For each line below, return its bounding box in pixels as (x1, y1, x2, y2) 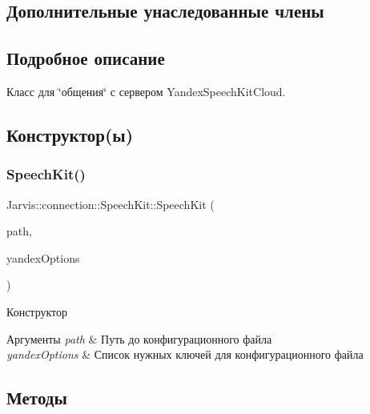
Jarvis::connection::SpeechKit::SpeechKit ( (6, 195, 215, 212)
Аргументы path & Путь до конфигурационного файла (6, 330, 272, 347)
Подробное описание (6, 46, 165, 70)
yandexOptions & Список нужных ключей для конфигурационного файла (6, 346, 364, 363)
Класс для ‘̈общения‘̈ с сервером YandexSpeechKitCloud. (6, 82, 286, 99)
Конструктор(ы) (6, 122, 134, 147)
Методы (6, 385, 67, 410)
